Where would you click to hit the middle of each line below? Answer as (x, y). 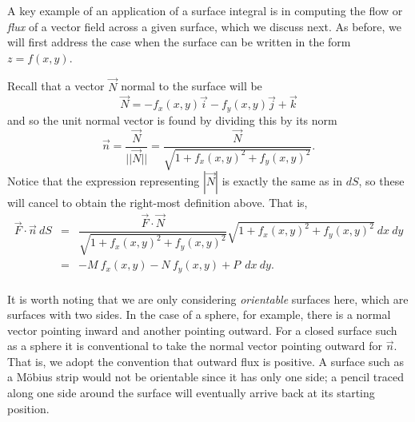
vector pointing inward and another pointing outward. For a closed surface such (202, 330)
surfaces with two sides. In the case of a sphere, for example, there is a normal (199, 315)
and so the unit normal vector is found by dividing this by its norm (172, 119)
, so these (381, 181)
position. (28, 408)
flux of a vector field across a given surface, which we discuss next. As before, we (205, 26)
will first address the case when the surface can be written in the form (179, 42)
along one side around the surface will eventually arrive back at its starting (191, 393)
